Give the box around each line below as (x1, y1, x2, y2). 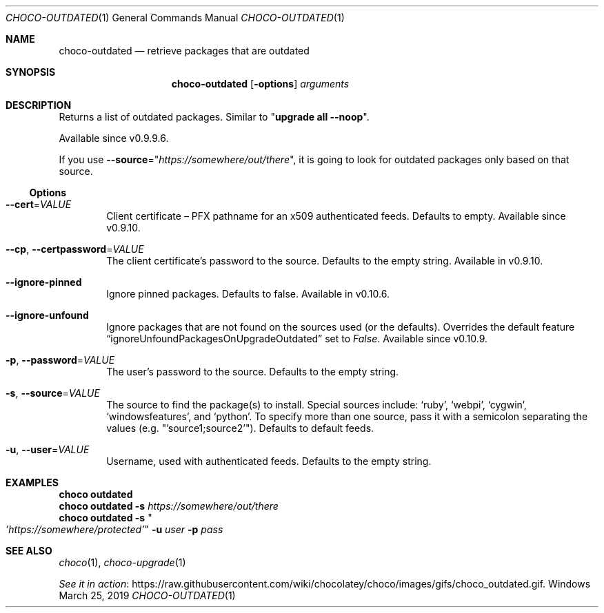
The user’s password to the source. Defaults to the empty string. (106, 366, 399, 377)
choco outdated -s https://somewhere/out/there (59, 500, 279, 512)
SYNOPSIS (6, 66, 56, 78)
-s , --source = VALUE (6, 387, 100, 399)
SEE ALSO (6, 545, 52, 557)
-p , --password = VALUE (6, 354, 115, 366)
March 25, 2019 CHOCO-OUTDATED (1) (59, 590, 236, 601)
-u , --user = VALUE (6, 444, 90, 455)
